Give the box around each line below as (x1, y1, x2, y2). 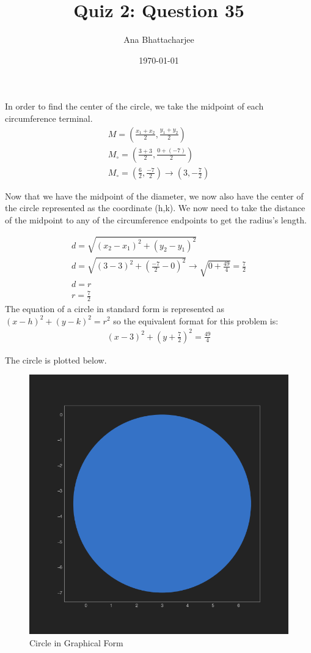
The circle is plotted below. (5, 353, 107, 366)
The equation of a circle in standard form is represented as (5, 302, 225, 315)
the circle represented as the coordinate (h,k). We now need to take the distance (5, 201, 306, 214)
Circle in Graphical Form (29, 636, 123, 649)
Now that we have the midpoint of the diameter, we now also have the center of (5, 189, 304, 202)
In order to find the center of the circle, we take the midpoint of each (5, 100, 264, 113)
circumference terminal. (5, 111, 93, 124)
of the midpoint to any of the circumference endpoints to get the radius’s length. (5, 213, 307, 226)
